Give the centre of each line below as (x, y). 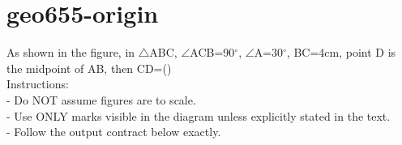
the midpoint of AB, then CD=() (89, 68)
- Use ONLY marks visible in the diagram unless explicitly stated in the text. (199, 115)
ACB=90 (212, 52)
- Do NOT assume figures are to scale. (101, 99)
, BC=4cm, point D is (341, 52)
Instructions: (38, 84)
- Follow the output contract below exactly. (114, 132)
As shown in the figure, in (71, 52)
